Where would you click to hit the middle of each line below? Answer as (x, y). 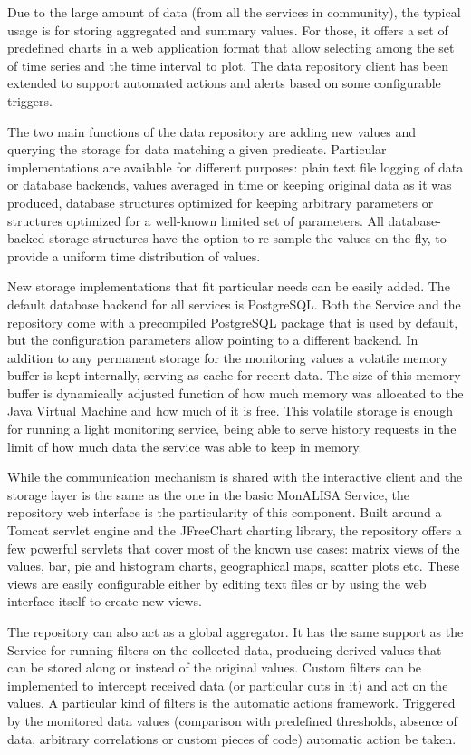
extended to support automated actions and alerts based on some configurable (224, 83)
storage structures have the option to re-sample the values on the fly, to (248, 238)
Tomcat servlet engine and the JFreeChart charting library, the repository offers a (235, 530)
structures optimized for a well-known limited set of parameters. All (196, 220)
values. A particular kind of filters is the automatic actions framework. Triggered (231, 703)
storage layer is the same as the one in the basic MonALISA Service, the (208, 494)
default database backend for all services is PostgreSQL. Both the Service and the (234, 304)
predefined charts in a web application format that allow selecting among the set (231, 48)
